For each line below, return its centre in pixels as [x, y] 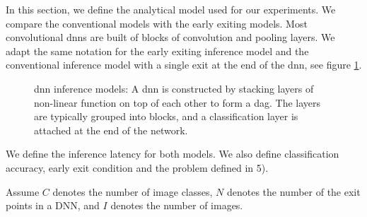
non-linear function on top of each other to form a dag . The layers [177, 102]
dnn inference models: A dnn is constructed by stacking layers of [174, 88]
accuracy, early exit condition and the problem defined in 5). [137, 167]
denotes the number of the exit [293, 191]
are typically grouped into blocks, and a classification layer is [166, 116]
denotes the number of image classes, [133, 191]
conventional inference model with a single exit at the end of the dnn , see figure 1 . [184, 65]
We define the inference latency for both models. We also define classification [173, 154]
